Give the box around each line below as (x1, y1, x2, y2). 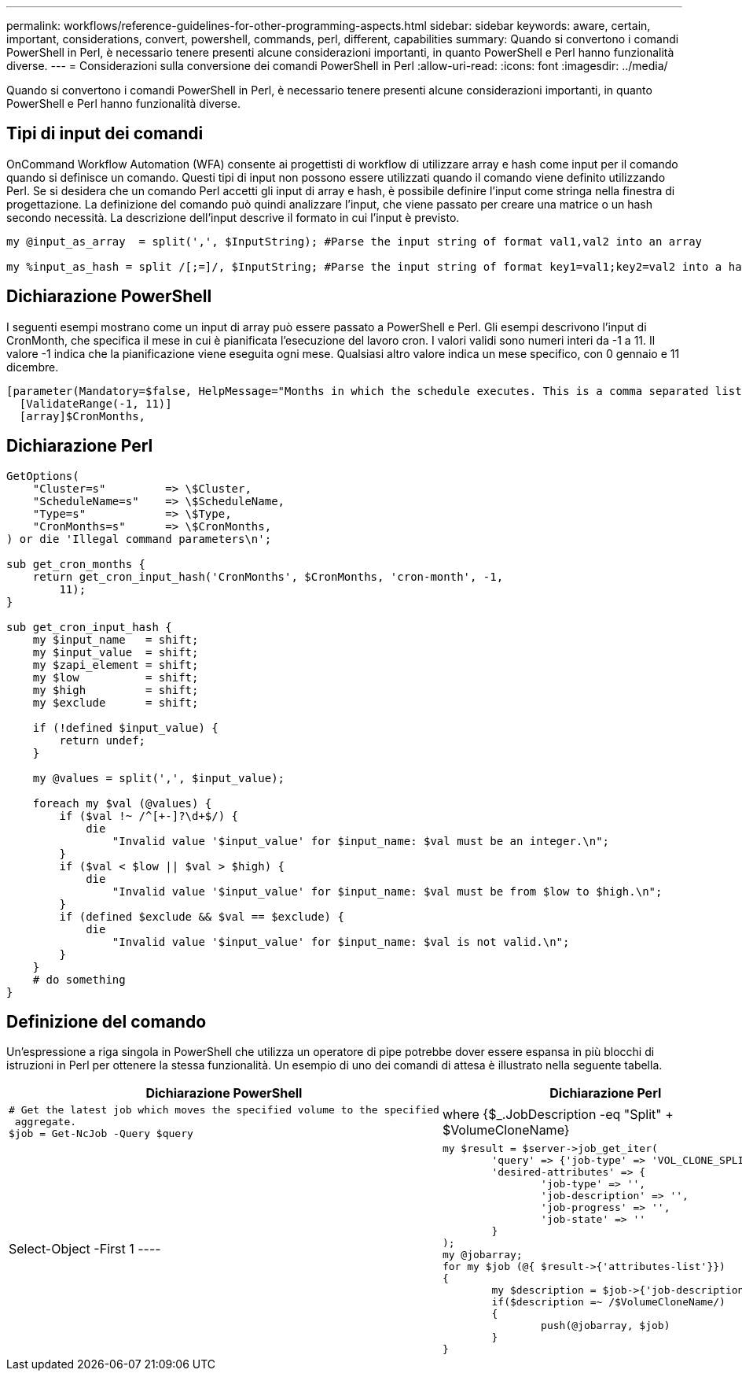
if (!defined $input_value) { (32, 721, 219, 734)
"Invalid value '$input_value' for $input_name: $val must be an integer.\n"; (112, 834, 610, 847)
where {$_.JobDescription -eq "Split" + (442, 1106, 674, 1122)
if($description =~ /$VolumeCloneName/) (491, 1296, 725, 1309)
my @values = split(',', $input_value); (32, 771, 285, 784)
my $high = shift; (32, 683, 199, 696)
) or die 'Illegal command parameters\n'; (6, 532, 272, 545)
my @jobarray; (442, 1249, 523, 1261)
